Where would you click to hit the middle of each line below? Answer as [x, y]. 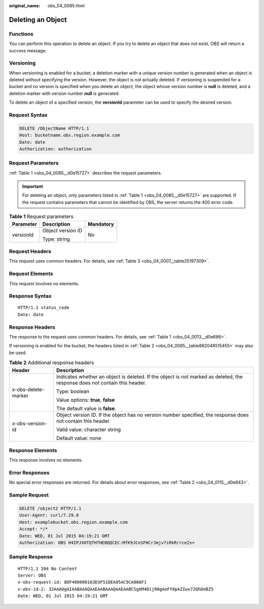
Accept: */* [34, 529]
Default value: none [79, 438]
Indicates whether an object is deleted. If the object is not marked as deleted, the [150, 377]
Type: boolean [73, 391]
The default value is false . [86, 408]
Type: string [56, 239]
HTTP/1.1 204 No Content [47, 568]
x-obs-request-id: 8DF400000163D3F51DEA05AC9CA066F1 [82, 582]
